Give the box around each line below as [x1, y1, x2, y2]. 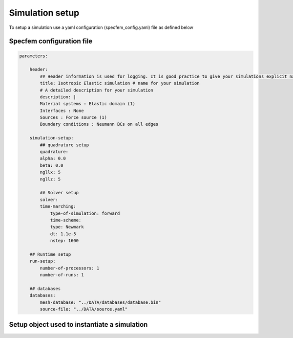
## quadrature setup [40, 142, 89, 148]
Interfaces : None [40, 108, 84, 113]
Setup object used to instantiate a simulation [9, 320, 148, 329]
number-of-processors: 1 [40, 265, 100, 271]
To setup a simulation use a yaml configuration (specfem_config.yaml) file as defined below [9, 24, 194, 30]
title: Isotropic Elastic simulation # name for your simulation [40, 81, 200, 86]
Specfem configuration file [9, 37, 93, 45]
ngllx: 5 [40, 169, 61, 175]
